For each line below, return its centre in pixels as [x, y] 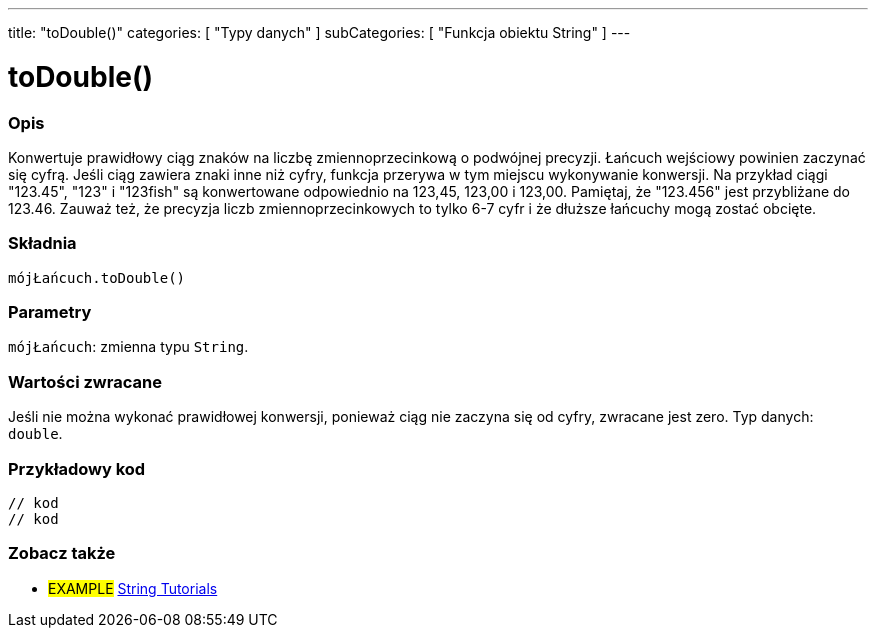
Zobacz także [62, 553]
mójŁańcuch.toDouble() [97, 277]
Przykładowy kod [77, 468]
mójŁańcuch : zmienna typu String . [128, 347]
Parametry [50, 312]
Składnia [42, 243]
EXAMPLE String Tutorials [133, 588]
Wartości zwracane [85, 381]
